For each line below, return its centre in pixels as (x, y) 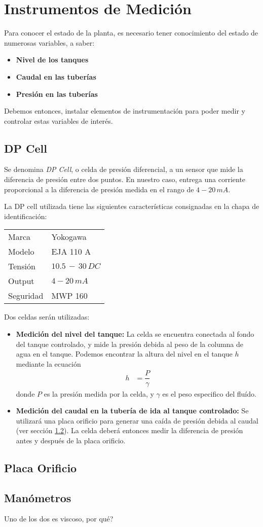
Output (21, 281)
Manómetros (38, 497)
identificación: (26, 216)
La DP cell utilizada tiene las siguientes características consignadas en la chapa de (132, 206)
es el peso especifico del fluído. (209, 393)
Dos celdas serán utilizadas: (47, 317)
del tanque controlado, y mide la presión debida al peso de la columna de (130, 344)
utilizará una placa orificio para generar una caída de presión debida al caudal (137, 420)
